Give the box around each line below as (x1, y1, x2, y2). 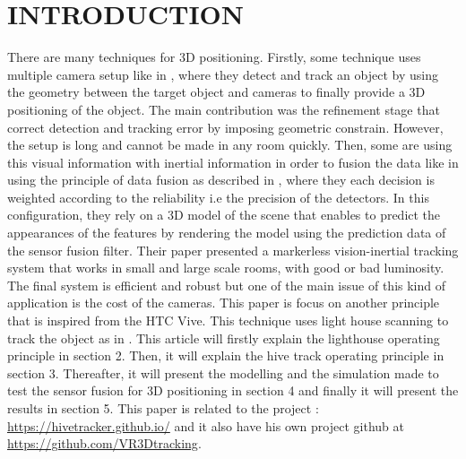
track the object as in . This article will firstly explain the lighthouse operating (7, 328, 440, 347)
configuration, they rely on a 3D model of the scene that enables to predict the (7, 205, 441, 224)
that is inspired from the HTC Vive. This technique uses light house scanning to (7, 311, 449, 330)
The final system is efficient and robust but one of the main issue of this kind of (7, 275, 446, 294)
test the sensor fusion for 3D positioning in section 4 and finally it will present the (7, 381, 459, 400)
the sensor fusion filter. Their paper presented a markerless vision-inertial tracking (7, 240, 459, 259)
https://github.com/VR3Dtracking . (7, 434, 202, 453)
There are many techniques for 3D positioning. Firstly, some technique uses (7, 48, 421, 66)
